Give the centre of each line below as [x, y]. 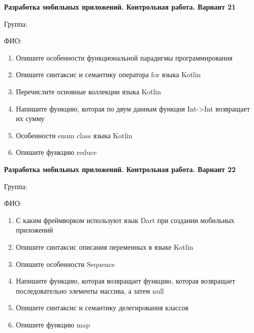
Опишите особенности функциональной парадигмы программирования [124, 57]
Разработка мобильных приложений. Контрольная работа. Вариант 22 [120, 169]
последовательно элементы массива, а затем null [90, 290]
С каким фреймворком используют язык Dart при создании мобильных [125, 220]
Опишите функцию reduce [56, 152]
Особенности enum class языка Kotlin [74, 135]
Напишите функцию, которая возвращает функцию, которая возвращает [125, 281]
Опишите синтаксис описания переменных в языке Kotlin [105, 246]
